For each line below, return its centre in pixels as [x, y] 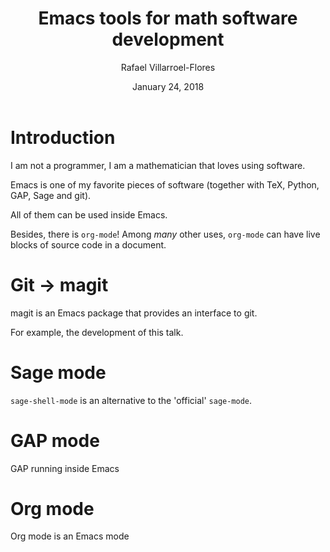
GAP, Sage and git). [51, 195]
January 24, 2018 [168, 86]
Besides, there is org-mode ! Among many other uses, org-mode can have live [165, 234]
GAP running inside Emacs [65, 468]
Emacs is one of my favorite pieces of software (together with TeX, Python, [165, 184]
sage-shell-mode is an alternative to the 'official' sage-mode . [131, 400]
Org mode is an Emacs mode [70, 536]
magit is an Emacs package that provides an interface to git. [134, 313]
